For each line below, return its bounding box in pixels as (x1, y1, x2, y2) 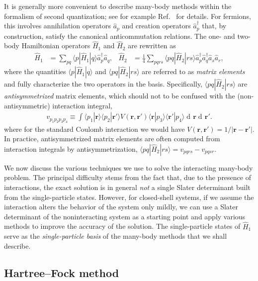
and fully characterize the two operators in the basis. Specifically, (4, 79, 203, 89)
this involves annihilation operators (4, 20, 111, 31)
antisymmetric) (4, 100, 50, 110)
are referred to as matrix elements (142, 66, 245, 77)
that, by (202, 20, 227, 31)
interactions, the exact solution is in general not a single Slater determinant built (4, 182, 251, 192)
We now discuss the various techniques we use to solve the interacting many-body (4, 162, 253, 173)
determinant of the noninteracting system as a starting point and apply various (4, 211, 246, 221)
